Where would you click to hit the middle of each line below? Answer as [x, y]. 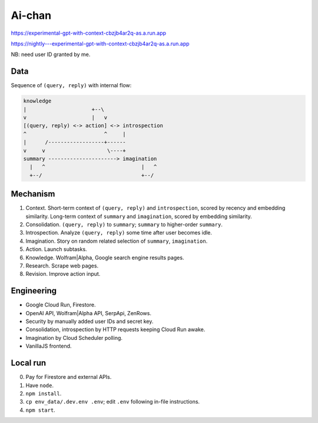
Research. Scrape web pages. [62, 266]
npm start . [40, 410]
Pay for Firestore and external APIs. [69, 377]
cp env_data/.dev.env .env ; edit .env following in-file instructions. [113, 402]
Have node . [40, 385]
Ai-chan [31, 15]
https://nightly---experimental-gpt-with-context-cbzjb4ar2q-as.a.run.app [100, 44]
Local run [29, 363]
